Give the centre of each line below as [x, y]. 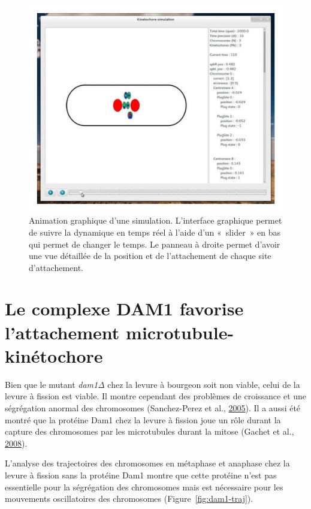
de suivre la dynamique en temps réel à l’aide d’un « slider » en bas [155, 232]
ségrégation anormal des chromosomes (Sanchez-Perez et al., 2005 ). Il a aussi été [153, 407]
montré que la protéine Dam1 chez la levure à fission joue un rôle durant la [143, 419]
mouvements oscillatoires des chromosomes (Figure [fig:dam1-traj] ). [129, 499]
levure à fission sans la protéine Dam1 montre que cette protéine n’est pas [141, 475]
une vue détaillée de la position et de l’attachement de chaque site [150, 256]
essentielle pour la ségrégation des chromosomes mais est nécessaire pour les [144, 487]
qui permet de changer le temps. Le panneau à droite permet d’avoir [155, 244]
